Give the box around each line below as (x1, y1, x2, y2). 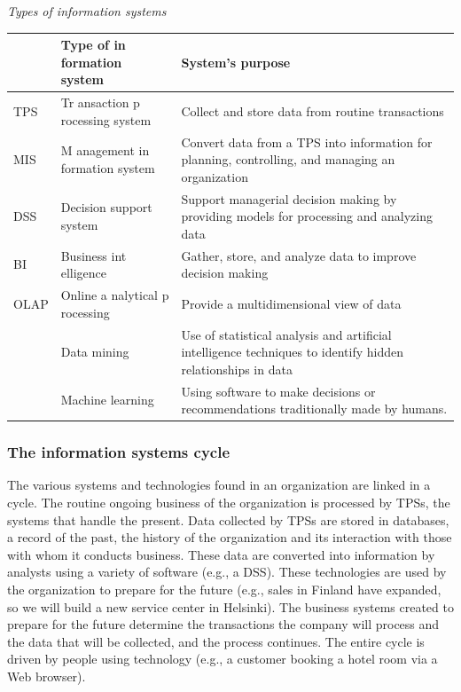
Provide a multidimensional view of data (181, 294, 402, 312)
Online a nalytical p (60, 286, 169, 304)
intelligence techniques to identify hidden (181, 342, 404, 361)
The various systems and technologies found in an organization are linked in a (7, 476, 431, 494)
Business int (60, 246, 127, 264)
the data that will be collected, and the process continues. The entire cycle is (7, 632, 425, 650)
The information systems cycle (7, 441, 230, 463)
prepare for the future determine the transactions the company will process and (7, 615, 440, 633)
